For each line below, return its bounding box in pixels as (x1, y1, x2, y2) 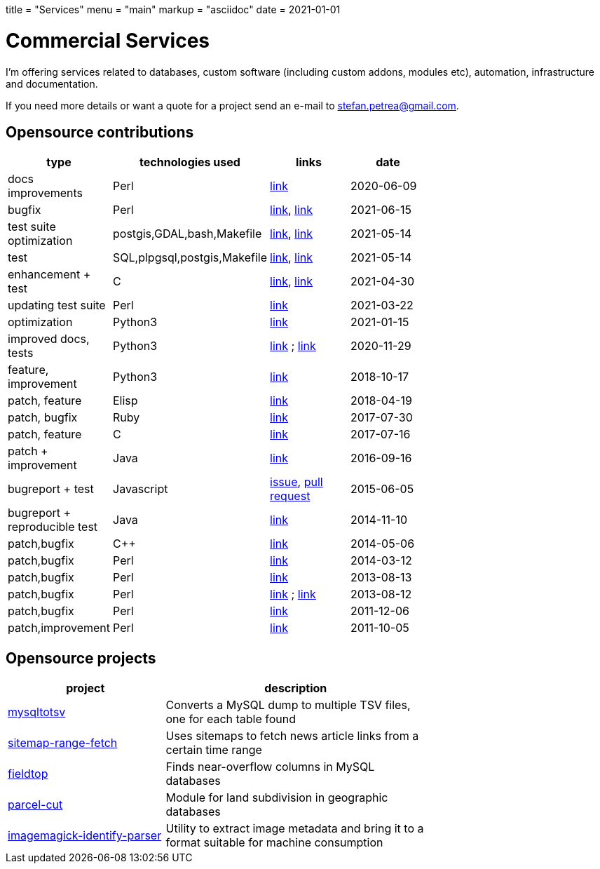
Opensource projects (6, 649, 156, 667)
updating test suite (8, 298, 106, 313)
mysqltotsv (8, 705, 66, 720)
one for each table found (165, 712, 296, 727)
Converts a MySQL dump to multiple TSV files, (165, 698, 411, 713)
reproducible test (8, 520, 98, 534)
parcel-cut (8, 797, 63, 812)
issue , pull (270, 475, 323, 490)
